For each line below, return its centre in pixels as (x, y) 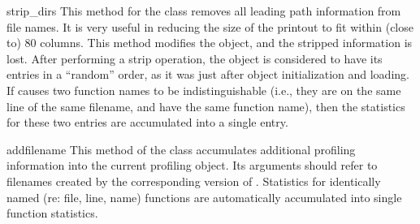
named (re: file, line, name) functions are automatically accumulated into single (204, 197)
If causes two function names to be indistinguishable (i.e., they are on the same (204, 90)
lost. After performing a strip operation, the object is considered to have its (195, 58)
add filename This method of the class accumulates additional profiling (181, 149)
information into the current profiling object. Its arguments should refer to (192, 165)
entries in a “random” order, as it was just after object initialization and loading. (208, 74)
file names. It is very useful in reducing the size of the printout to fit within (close (210, 26)
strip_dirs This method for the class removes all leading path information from (204, 11)
